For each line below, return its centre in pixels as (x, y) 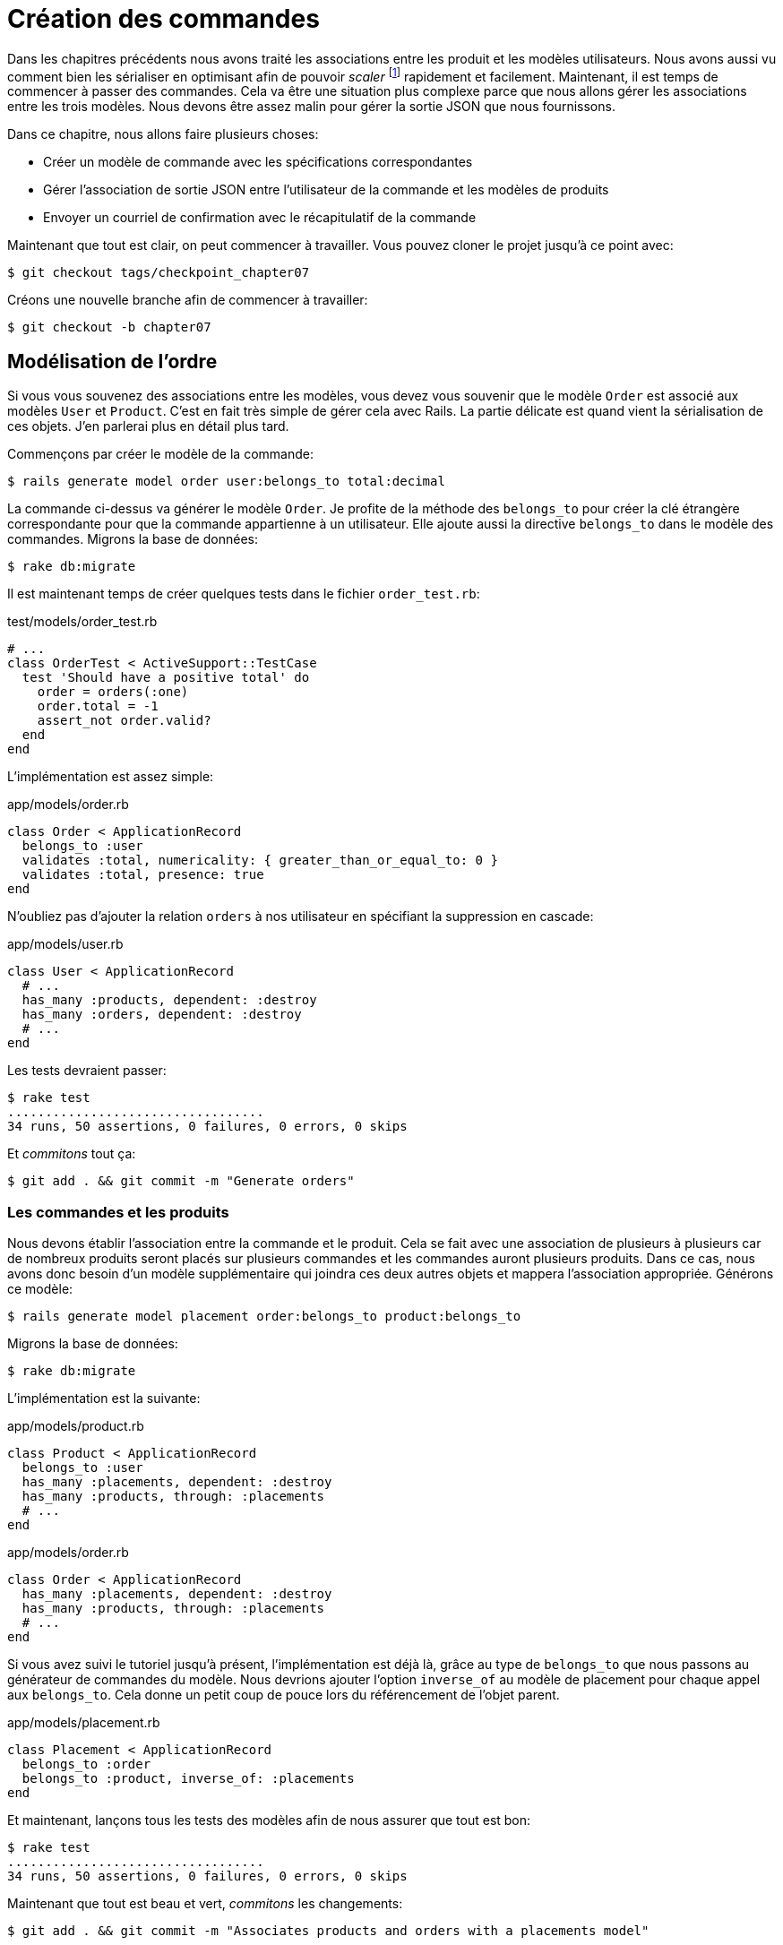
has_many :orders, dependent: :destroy (162, 1015)
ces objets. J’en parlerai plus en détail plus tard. (148, 426)
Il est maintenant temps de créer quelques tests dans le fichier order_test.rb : (244, 594)
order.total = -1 (98, 706)
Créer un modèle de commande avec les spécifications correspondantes (258, 162)
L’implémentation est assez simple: (111, 777)
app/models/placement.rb (84, 1722)
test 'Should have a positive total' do (166, 678)
